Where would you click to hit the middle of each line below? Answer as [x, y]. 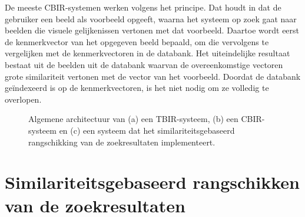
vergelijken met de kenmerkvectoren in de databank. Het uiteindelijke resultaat [147, 53]
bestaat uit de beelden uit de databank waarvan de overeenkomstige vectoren [144, 64]
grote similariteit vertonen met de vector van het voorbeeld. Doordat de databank [153, 76]
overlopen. [23, 99]
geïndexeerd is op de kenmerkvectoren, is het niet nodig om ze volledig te [137, 88]
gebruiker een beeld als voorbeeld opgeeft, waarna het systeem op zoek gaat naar [151, 18]
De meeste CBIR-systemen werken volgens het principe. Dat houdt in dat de [143, 7]
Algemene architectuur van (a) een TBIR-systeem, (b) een [133, 119]
